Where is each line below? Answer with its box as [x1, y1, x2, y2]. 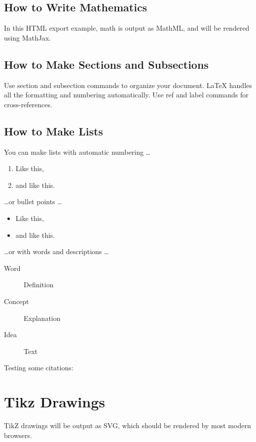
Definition [24, 279, 54, 290]
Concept [4, 296, 29, 306]
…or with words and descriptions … [4, 246, 109, 257]
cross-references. [4, 99, 52, 109]
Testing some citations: [4, 362, 73, 373]
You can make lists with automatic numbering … [4, 146, 150, 157]
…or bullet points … [4, 196, 62, 207]
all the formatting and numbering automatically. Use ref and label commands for [4, 89, 249, 100]
